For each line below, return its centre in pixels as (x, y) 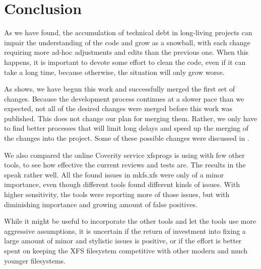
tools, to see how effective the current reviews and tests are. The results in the (125, 165)
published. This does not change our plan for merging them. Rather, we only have (131, 118)
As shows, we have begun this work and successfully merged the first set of (120, 89)
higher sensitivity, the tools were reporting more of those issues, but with (117, 194)
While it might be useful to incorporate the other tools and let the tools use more (130, 221)
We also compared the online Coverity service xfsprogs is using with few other (124, 155)
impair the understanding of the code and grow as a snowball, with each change (127, 42)
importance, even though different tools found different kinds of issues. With (122, 184)
